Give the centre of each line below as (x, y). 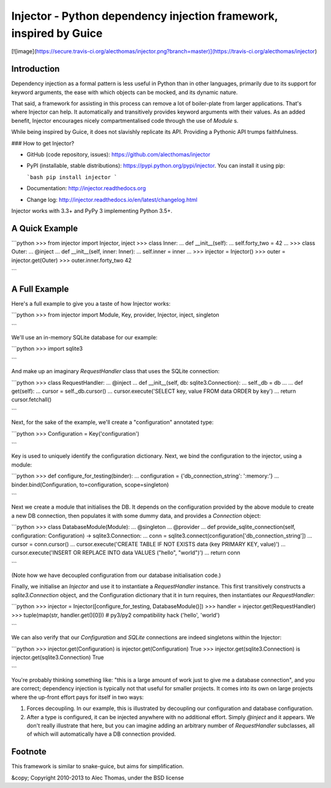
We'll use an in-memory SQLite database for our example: (84, 338)
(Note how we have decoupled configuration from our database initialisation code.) (116, 575)
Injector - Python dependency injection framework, (145, 16)
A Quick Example (44, 228)
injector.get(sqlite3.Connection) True (58, 657)
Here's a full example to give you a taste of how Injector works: (91, 303)
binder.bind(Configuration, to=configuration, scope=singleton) (90, 484)
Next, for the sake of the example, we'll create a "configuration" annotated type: (112, 422)
